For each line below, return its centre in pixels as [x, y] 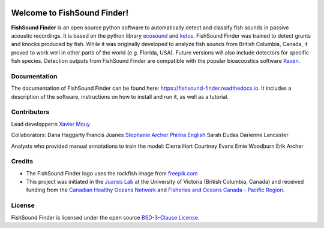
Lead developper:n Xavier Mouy [50, 124]
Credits [22, 162]
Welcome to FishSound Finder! [70, 13]
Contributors [30, 112]
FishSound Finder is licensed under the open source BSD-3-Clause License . [105, 217]
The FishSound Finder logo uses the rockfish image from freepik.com [112, 173]
